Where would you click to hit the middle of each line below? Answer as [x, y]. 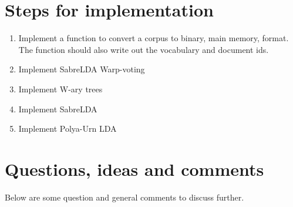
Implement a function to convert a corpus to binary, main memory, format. [154, 38]
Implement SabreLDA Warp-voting [82, 69]
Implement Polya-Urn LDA [68, 128]
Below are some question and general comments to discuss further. [124, 197]
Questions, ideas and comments [134, 168]
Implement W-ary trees [60, 89]
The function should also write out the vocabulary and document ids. [144, 49]
